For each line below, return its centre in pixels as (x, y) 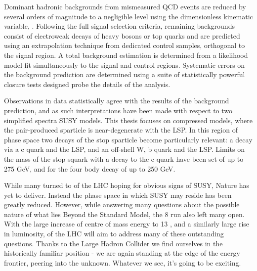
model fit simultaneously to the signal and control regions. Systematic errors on (125, 65)
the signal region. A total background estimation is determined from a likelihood (126, 55)
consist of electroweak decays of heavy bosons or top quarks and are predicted (122, 35)
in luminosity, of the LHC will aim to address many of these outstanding (114, 234)
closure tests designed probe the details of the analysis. (87, 84)
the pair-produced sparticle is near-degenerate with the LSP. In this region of (121, 130)
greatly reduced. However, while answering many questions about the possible (122, 204)
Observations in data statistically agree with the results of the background (117, 101)
